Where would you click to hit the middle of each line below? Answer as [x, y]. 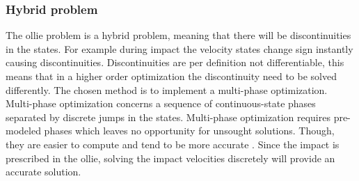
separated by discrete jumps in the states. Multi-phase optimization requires [168, 117]
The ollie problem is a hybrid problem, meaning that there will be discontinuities [178, 35]
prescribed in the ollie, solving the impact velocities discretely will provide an [170, 158]
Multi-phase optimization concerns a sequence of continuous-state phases [161, 103]
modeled [23, 131]
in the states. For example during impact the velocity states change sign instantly [179, 48]
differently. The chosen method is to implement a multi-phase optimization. [167, 89]
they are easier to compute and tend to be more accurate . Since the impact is [173, 144]
